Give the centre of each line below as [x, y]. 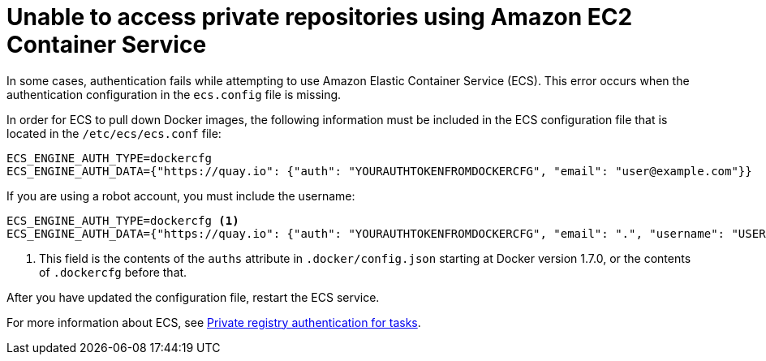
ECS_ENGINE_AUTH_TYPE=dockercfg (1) [123, 220]
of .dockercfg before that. [113, 272]
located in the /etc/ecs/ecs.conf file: [114, 133]
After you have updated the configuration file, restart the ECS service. [193, 297]
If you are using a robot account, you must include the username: [181, 196]
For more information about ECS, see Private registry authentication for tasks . [214, 322]
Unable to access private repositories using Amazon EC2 [320, 17]
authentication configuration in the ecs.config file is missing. [174, 94]
